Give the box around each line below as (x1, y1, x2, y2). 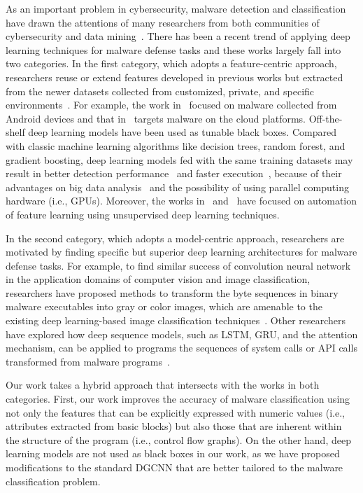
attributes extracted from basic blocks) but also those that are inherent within (6, 419, 342, 433)
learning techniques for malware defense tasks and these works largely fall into (6, 42, 341, 57)
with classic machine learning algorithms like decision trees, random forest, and (6, 138, 346, 153)
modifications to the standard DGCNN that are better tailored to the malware (6, 460, 343, 474)
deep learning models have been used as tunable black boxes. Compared (28, 125, 336, 139)
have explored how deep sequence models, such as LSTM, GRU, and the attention (6, 326, 358, 341)
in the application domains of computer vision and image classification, (6, 272, 311, 286)
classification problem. (6, 473, 101, 488)
